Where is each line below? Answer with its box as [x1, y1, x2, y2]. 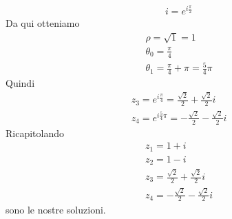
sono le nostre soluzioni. [6, 202, 106, 217]
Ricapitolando [6, 125, 64, 140]
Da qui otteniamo [6, 16, 80, 30]
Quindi [6, 76, 35, 90]
